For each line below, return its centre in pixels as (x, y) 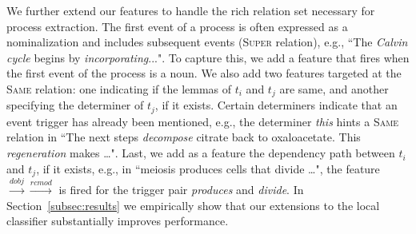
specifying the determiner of (75, 105)
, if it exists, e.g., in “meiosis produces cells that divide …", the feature (208, 168)
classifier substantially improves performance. (118, 221)
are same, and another (334, 88)
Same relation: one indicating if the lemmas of (119, 88)
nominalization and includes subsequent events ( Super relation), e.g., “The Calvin (207, 42)
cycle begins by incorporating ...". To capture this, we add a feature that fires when (208, 57)
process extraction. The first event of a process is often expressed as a (177, 26)
